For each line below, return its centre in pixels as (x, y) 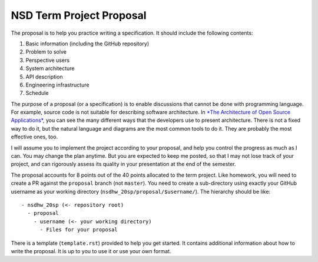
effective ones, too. (34, 137)
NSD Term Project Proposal (79, 15)
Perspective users (48, 60)
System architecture (50, 68)
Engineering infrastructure (57, 85)
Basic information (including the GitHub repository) (87, 44)
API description (44, 77)
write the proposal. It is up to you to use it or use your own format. (91, 251)
